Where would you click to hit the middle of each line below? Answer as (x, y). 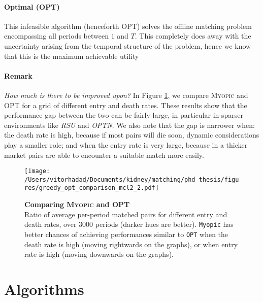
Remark (18, 75)
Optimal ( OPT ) (32, 6)
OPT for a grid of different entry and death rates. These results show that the (126, 105)
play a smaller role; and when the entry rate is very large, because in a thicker (126, 144)
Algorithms (44, 289)
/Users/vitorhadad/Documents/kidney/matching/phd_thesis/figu (132, 179)
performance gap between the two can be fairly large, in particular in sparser (124, 115)
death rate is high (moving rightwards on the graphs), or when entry (131, 244)
